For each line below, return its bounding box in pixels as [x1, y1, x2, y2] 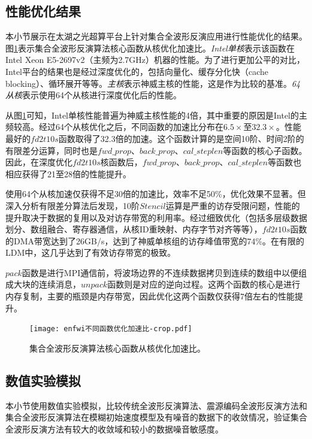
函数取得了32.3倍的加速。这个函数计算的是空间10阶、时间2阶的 [58, 132, 304, 144]
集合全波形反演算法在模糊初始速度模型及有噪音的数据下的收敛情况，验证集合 [5, 411, 307, 423]
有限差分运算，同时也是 [5, 144, 98, 156]
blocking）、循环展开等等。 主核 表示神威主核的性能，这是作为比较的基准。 [5, 77, 292, 89]
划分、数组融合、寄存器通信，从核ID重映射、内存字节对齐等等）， [5, 223, 262, 235]
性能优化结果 [5, 2, 81, 20]
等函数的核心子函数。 [223, 144, 307, 156]
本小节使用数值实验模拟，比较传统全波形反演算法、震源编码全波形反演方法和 [5, 399, 307, 411]
